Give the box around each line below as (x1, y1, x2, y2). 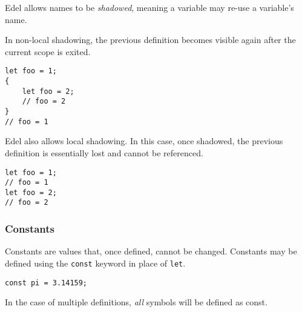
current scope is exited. (5, 45, 91, 58)
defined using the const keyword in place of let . (5, 256, 186, 269)
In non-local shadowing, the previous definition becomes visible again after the (5, 33, 296, 46)
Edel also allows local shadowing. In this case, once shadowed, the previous (5, 134, 283, 147)
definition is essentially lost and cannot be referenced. (5, 146, 203, 159)
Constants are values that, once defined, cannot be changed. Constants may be (5, 245, 297, 257)
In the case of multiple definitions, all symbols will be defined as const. (5, 296, 268, 308)
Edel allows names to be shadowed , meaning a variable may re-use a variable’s (5, 1, 294, 13)
